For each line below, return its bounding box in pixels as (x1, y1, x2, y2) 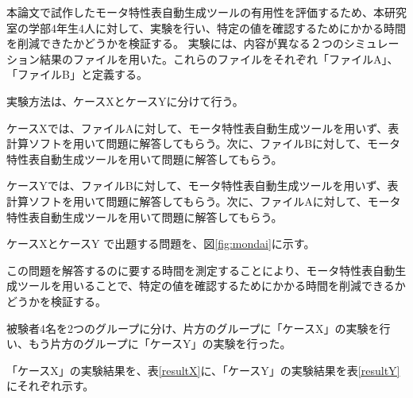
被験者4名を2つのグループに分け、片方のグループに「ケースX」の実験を (6, 319, 380, 336)
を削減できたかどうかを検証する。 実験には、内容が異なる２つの (6, 35, 344, 52)
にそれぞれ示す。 (6, 377, 95, 394)
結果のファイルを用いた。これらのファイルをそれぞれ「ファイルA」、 (39, 50, 399, 67)
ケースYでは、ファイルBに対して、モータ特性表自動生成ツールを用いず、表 (6, 177, 399, 194)
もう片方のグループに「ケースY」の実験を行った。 (28, 335, 291, 352)
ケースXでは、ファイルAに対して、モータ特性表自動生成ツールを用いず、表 (6, 119, 399, 136)
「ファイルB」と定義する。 (6, 66, 148, 83)
